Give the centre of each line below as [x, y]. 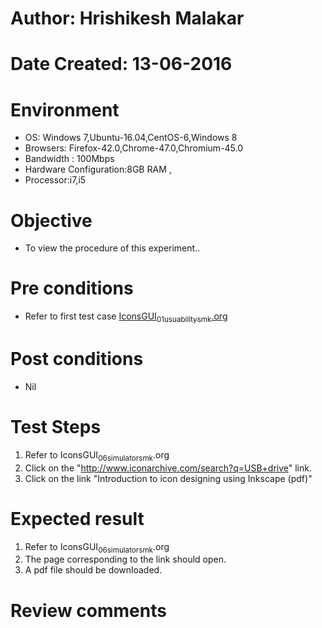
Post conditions [77, 359]
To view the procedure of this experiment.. [112, 248]
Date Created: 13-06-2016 [121, 64]
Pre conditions [72, 288]
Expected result [77, 518]
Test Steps [56, 427]
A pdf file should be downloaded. [93, 570]
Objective [51, 220]
